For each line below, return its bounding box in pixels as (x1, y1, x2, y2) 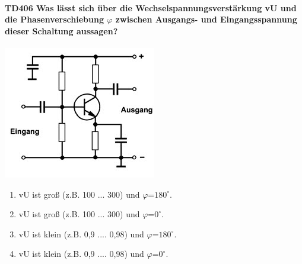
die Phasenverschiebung (5, 13, 104, 25)
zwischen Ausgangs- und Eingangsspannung (115, 13, 297, 25)
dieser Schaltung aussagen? (5, 24, 118, 37)
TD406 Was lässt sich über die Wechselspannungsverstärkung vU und (5, 1, 297, 14)
